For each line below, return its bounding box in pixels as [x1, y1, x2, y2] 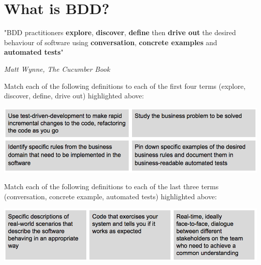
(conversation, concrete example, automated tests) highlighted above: [4, 191, 217, 201]
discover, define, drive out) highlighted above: [4, 90, 144, 101]
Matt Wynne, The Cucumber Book [4, 63, 110, 74]
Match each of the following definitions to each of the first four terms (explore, [4, 80, 246, 91]
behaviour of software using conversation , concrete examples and [4, 37, 217, 47]
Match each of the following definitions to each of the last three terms [4, 181, 219, 192]
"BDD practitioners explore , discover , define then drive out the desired [4, 27, 236, 38]
